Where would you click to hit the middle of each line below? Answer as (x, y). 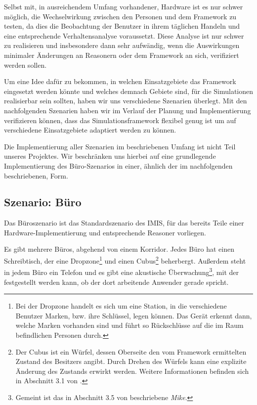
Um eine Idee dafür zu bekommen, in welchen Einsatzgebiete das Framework (120, 81)
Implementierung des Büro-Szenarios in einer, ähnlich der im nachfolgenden (118, 165)
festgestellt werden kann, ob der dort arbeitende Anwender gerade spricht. (116, 282)
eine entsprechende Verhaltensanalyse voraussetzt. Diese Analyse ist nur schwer (124, 35)
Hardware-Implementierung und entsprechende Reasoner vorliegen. (105, 232)
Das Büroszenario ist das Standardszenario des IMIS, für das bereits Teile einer (124, 223)
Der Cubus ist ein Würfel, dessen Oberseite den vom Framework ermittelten (131, 351)
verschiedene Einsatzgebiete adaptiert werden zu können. (90, 130)
